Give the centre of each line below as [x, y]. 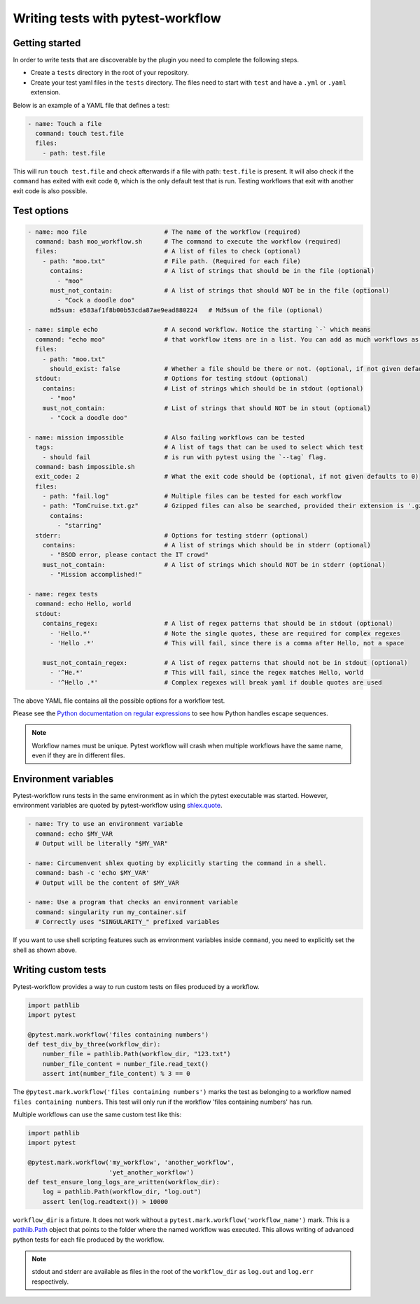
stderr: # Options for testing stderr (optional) [172, 535]
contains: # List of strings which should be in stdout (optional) [203, 388]
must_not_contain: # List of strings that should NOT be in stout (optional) [206, 408]
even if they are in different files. [78, 755]
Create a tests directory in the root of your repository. [110, 73]
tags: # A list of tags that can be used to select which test [199, 447]
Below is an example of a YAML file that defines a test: [91, 105]
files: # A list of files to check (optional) [168, 251]
